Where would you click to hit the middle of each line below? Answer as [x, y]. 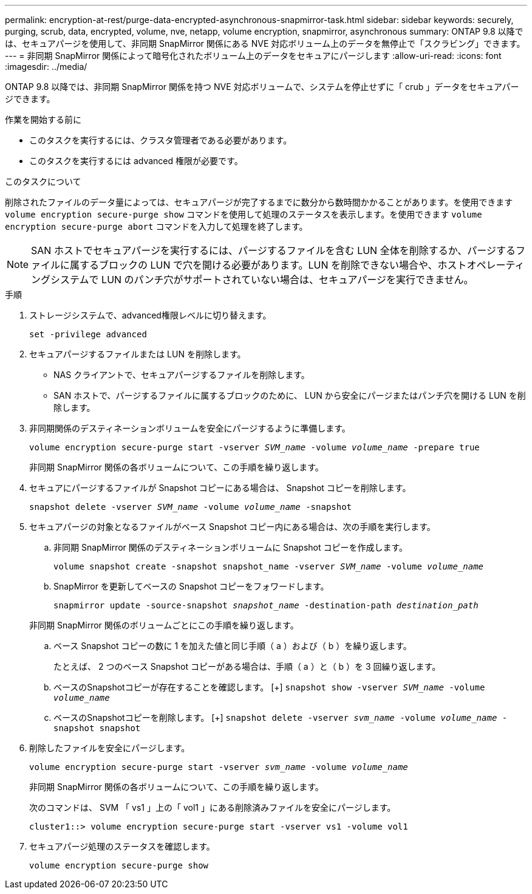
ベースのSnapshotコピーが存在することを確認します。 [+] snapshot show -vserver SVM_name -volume [269, 687]
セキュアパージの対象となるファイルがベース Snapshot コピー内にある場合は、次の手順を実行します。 [232, 527]
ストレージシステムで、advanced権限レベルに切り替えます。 [150, 315]
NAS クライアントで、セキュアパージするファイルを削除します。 [182, 375]
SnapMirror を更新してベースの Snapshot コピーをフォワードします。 [191, 586]
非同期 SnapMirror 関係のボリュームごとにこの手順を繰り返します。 [164, 625]
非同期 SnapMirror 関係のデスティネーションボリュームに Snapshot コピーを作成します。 [231, 547]
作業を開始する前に [43, 119]
